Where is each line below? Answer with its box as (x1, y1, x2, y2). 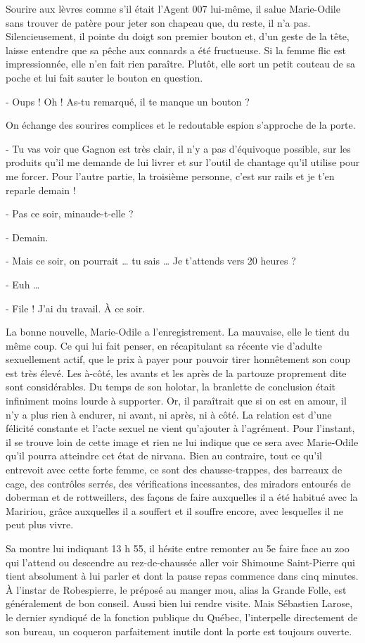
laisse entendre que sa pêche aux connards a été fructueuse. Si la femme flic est (6, 42, 346, 57)
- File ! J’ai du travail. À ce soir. (6, 300, 146, 315)
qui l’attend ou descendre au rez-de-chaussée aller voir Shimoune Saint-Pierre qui (6, 554, 355, 569)
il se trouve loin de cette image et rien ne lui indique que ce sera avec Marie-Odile (6, 434, 359, 449)
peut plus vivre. (6, 517, 74, 532)
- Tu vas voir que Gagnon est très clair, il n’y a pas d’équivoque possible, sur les (6, 141, 351, 155)
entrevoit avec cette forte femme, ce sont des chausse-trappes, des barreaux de (6, 462, 342, 477)
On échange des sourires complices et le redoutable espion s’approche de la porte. (6, 117, 356, 132)
